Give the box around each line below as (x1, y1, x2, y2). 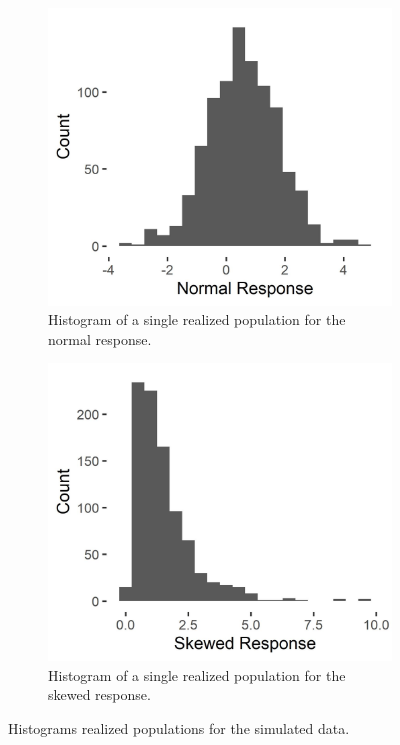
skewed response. (48, 684, 151, 705)
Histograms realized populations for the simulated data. (8, 717, 350, 738)
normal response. (48, 328, 152, 349)
